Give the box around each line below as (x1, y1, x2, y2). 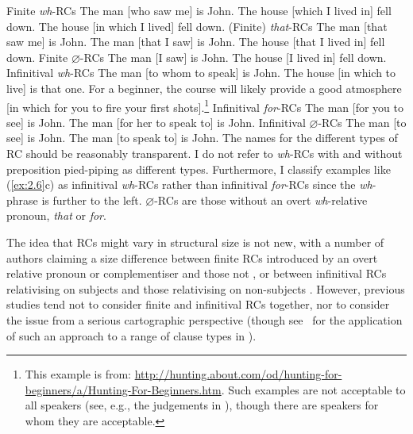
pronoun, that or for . (6, 207, 106, 224)
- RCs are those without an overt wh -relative (154, 191, 368, 208)
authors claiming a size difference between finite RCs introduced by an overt (6, 249, 378, 266)
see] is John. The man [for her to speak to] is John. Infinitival (6, 113, 306, 130)
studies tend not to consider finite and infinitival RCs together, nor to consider (6, 296, 390, 313)
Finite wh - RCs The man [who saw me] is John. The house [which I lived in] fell (6, 2, 392, 18)
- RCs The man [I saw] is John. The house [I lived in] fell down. (79, 48, 387, 65)
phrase (6, 191, 38, 208)
